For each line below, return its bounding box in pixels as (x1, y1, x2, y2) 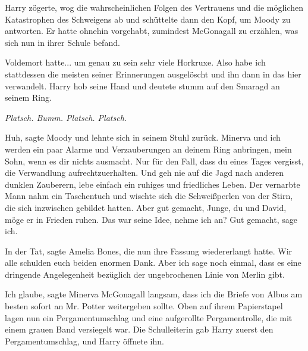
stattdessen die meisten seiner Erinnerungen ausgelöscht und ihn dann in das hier (5, 67, 301, 80)
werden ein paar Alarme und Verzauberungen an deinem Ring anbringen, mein (5, 142, 292, 155)
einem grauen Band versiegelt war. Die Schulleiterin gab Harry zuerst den (5, 323, 274, 336)
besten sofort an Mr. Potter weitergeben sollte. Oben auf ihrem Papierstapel (5, 300, 283, 312)
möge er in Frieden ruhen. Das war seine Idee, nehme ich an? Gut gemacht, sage (5, 213, 297, 225)
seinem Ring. (5, 91, 52, 104)
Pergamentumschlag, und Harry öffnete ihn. (5, 334, 164, 347)
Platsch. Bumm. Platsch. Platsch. (5, 111, 127, 123)
